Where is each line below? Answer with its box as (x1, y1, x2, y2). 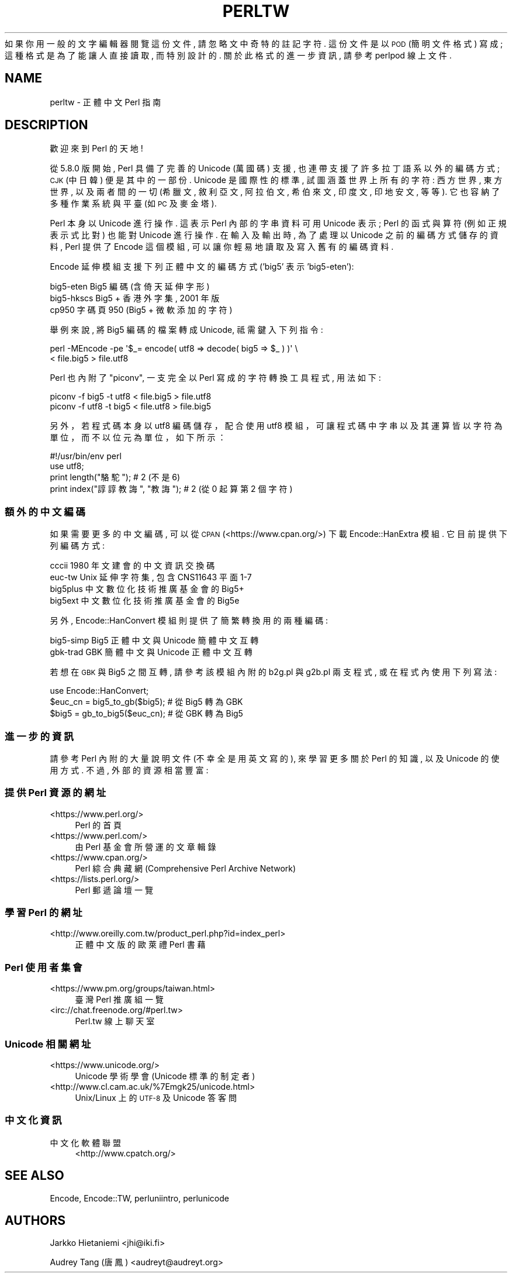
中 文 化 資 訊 (5, 1114, 62, 1127)
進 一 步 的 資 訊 (5, 730, 74, 742)
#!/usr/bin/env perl (50, 451, 122, 462)
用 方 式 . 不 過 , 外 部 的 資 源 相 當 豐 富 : (50, 765, 209, 775)
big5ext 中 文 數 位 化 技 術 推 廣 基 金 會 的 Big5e (50, 595, 240, 606)
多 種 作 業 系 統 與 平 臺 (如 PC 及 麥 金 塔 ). (50, 198, 217, 209)
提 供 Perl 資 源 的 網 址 (5, 787, 106, 799)
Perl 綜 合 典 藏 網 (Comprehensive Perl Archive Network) (75, 863, 296, 873)
